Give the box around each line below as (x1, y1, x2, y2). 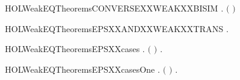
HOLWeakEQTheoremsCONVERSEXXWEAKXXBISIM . (5, 2, 224, 14)
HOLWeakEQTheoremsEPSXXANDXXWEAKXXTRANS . (5, 22, 229, 35)
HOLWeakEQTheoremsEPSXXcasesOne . (5, 62, 160, 75)
